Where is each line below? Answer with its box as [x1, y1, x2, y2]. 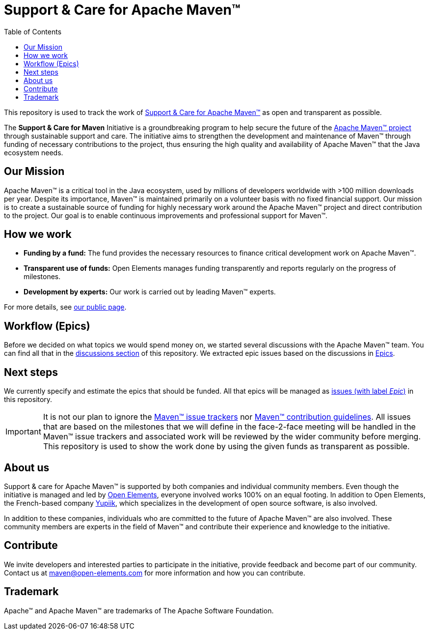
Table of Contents [4, 27, 62, 36]
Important [5, 427, 41, 437]
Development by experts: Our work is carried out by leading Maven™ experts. [24, 288, 276, 296]
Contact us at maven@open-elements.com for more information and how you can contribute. [4, 568, 305, 577]
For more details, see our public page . [4, 303, 127, 312]
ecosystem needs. [4, 148, 63, 157]
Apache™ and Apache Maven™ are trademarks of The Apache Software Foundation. [4, 606, 274, 615]
